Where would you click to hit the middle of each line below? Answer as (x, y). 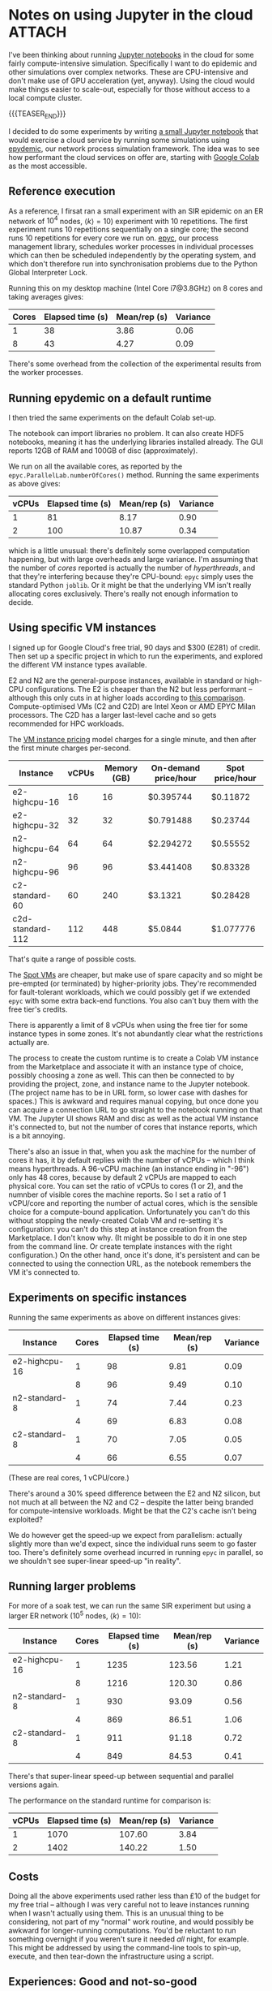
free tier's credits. (38, 1009)
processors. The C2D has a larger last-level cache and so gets (113, 715)
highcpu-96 (36, 872)
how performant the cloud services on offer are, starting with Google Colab (134, 157)
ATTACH (38, 32)
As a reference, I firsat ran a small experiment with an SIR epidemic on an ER (136, 211)
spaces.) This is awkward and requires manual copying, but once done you (134, 1101)
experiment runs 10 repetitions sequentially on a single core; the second (129, 230)
